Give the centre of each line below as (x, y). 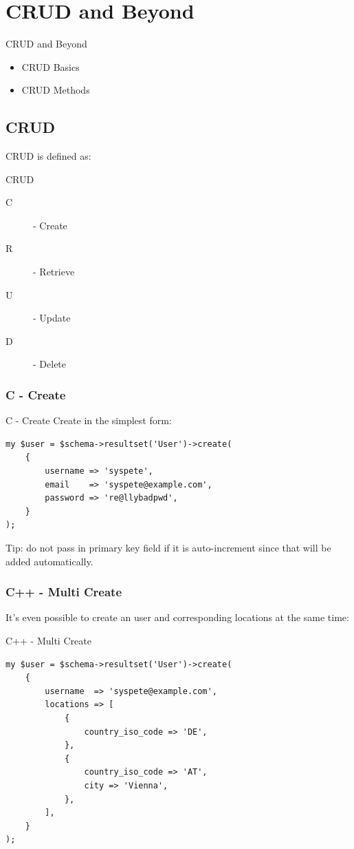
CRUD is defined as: (48, 156)
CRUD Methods (56, 90)
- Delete (50, 364)
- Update (52, 318)
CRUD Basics (51, 66)
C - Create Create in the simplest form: (89, 420)
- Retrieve (54, 272)
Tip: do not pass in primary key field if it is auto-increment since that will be (168, 548)
